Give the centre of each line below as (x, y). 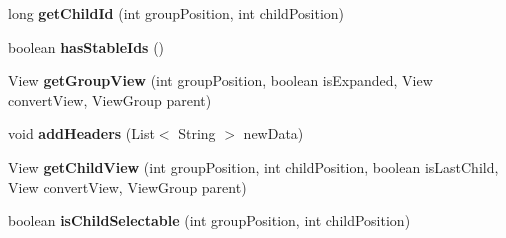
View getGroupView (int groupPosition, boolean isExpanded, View (220, 80)
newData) (273, 133)
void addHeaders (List (81, 133)
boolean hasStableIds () (86, 46)
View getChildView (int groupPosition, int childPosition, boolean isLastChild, (253, 166)
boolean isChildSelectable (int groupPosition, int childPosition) (209, 220)
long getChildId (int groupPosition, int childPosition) (176, 13)
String (197, 133)
